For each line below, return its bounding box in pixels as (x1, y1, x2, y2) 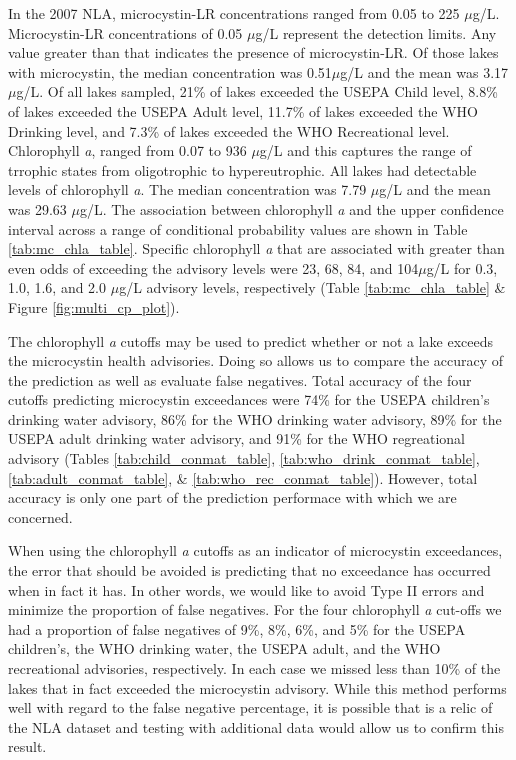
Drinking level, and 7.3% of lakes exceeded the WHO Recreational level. (8, 120, 450, 141)
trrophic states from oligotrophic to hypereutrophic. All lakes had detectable (8, 159, 477, 180)
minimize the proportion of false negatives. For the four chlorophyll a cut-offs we (8, 599, 502, 620)
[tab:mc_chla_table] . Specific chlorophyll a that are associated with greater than (8, 238, 505, 259)
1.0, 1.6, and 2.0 (8, 277, 107, 298)
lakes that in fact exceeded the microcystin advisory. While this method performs (8, 677, 507, 698)
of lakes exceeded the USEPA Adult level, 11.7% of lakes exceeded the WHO (8, 100, 478, 121)
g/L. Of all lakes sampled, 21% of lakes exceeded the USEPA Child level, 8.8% (16, 81, 498, 102)
